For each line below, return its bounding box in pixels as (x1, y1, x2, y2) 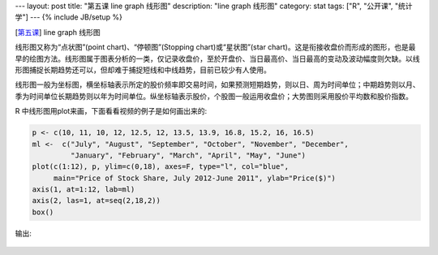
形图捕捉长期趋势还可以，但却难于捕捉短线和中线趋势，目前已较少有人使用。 (15, 65, 271, 75)
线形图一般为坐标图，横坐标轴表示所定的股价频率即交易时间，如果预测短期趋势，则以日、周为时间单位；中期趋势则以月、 (15, 80, 420, 89)
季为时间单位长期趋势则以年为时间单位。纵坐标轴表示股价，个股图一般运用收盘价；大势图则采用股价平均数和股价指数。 (15, 91, 413, 101)
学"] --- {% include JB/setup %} (15, 12, 123, 22)
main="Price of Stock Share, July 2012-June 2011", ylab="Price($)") (53, 173, 337, 183)
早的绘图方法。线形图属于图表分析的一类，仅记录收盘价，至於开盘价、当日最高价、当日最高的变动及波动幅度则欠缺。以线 (15, 54, 420, 63)
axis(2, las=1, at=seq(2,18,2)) (32, 196, 161, 205)
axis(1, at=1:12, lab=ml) (32, 185, 135, 194)
